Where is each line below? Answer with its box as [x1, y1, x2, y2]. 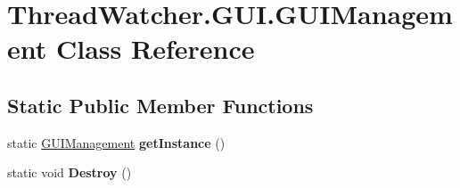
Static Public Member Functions [7, 91, 314, 119]
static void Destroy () [7, 163, 132, 182]
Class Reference [55, 30, 255, 67]
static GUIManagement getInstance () [7, 133, 226, 151]
